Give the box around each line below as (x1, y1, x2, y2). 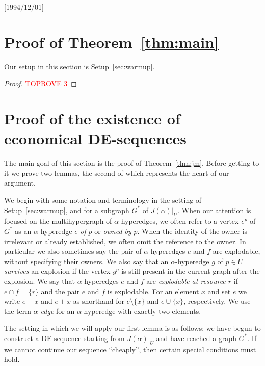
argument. (4, 177, 36, 188)
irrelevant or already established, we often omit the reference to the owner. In (4, 236, 246, 246)
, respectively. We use (183, 296, 251, 306)
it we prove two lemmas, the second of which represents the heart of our (4, 167, 229, 178)
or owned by (94, 225, 131, 236)
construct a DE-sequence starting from (4, 332, 125, 343)
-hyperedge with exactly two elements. (81, 305, 201, 316)
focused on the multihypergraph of (4, 216, 112, 226)
